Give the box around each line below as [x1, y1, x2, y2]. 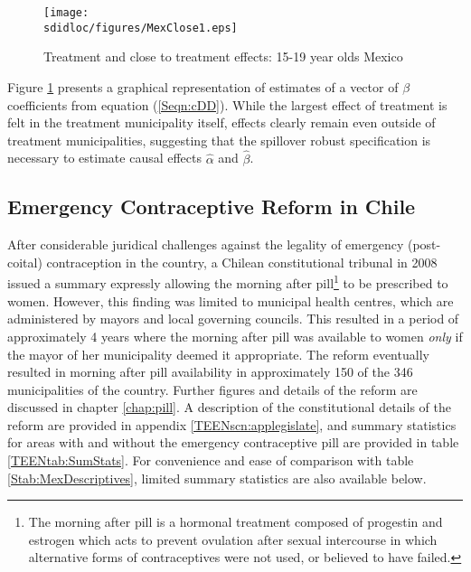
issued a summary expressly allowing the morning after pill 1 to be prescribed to [7, 271, 448, 293]
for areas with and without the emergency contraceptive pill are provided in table [7, 433, 459, 452]
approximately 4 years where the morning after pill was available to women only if [7, 326, 463, 345]
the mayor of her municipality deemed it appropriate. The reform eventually [7, 344, 429, 363]
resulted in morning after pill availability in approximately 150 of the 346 [7, 362, 413, 381]
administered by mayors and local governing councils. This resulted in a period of [7, 309, 459, 328]
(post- [407, 235, 441, 254]
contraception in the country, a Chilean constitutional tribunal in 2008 [46, 252, 438, 271]
